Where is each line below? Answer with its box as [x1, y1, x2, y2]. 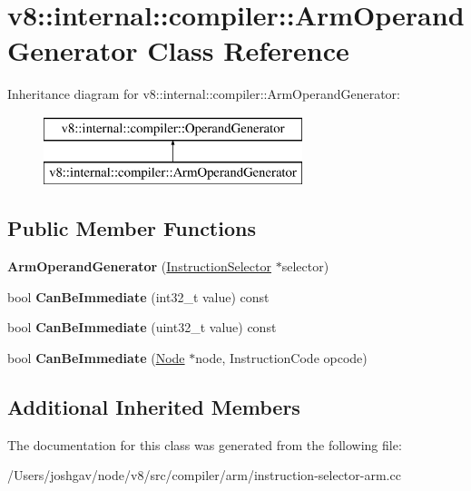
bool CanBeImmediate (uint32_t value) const [7, 318, 277, 337]
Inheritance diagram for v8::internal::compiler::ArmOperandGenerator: [7, 84, 400, 103]
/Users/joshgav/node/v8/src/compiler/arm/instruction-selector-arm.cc [7, 466, 401, 485]
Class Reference [147, 32, 349, 69]
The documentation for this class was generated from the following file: [7, 435, 402, 454]
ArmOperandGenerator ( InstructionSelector [7, 257, 271, 276]
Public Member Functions [7, 214, 256, 242]
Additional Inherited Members [7, 393, 300, 421]
